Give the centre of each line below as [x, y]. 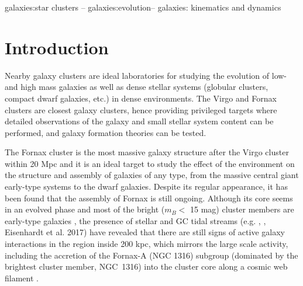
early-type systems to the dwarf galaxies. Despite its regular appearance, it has [146, 186]
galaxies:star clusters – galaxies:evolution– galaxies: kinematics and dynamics [143, 7]
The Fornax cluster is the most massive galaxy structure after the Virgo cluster [147, 152]
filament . [22, 278]
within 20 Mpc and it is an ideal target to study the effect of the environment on [150, 163]
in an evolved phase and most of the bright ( [85, 209]
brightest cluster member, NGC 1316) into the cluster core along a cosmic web [146, 266]
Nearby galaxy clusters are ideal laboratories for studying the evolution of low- [146, 75]
